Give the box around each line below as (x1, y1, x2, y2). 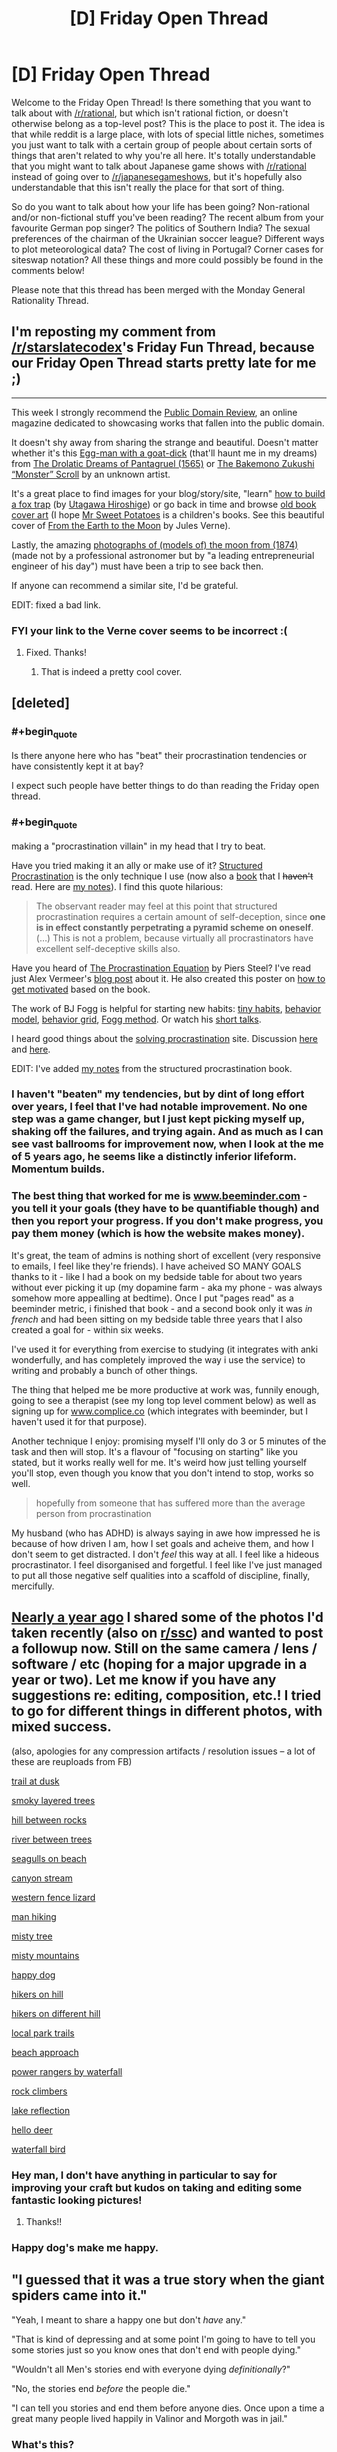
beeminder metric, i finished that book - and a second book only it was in (11, 1302, 313, 1314)
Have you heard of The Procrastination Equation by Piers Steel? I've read (11, 962, 312, 974)
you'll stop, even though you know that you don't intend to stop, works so (11, 1467, 314, 1479)
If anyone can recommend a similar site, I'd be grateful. (11, 579, 239, 591)
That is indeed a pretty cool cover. (40, 666, 183, 678)
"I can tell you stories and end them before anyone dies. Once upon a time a (11, 2402, 325, 2414)
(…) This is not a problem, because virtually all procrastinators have (35, 932, 314, 944)
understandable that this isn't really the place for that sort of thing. (11, 181, 285, 193)
